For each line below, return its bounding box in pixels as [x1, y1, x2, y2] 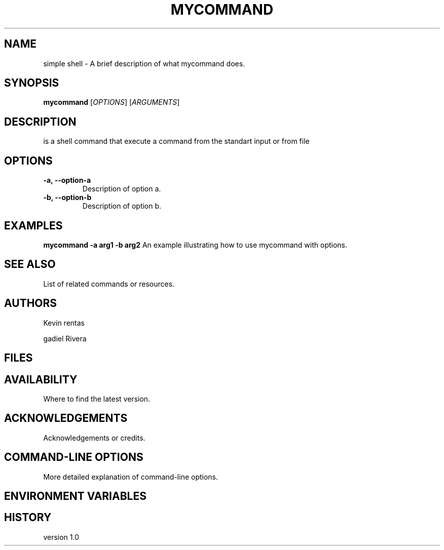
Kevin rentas [43, 318, 85, 327]
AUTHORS [4, 297, 57, 310]
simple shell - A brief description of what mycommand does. [43, 59, 245, 68]
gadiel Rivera [43, 334, 87, 343]
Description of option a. [82, 184, 161, 193]
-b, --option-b [43, 193, 92, 202]
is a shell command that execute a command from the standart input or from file [43, 137, 310, 146]
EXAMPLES [4, 219, 63, 232]
